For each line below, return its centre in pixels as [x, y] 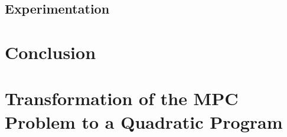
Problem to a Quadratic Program [144, 121]
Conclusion [50, 52]
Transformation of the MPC [122, 98]
